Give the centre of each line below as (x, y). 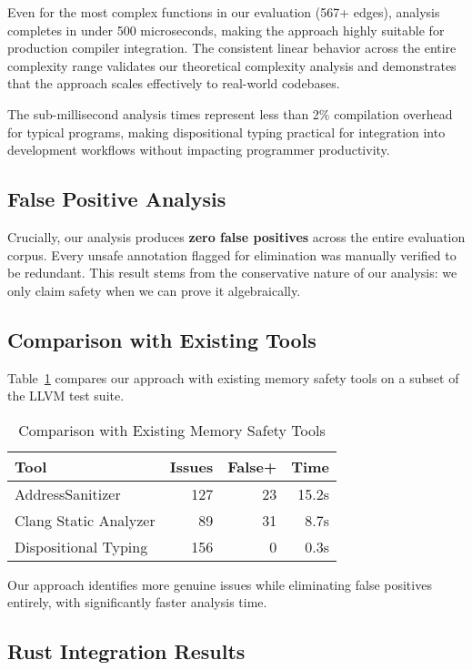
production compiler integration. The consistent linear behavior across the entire (232, 48)
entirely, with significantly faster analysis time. (137, 602)
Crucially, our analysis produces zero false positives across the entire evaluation (236, 236)
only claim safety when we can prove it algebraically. (154, 290)
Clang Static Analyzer (85, 520)
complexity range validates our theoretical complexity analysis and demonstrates (232, 65)
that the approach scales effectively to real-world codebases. (174, 83)
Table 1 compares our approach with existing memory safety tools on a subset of (233, 377)
